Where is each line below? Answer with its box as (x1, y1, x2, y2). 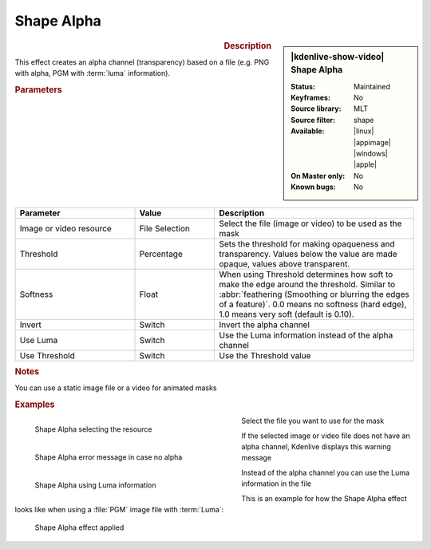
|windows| (354, 148, 388, 159)
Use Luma (19, 334, 58, 346)
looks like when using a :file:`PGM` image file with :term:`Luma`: (14, 505, 224, 515)
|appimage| (354, 137, 391, 147)
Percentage (139, 248, 183, 259)
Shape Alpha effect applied (34, 523, 125, 532)
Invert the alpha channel (219, 319, 310, 330)
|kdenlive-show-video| (291, 51, 385, 62)
